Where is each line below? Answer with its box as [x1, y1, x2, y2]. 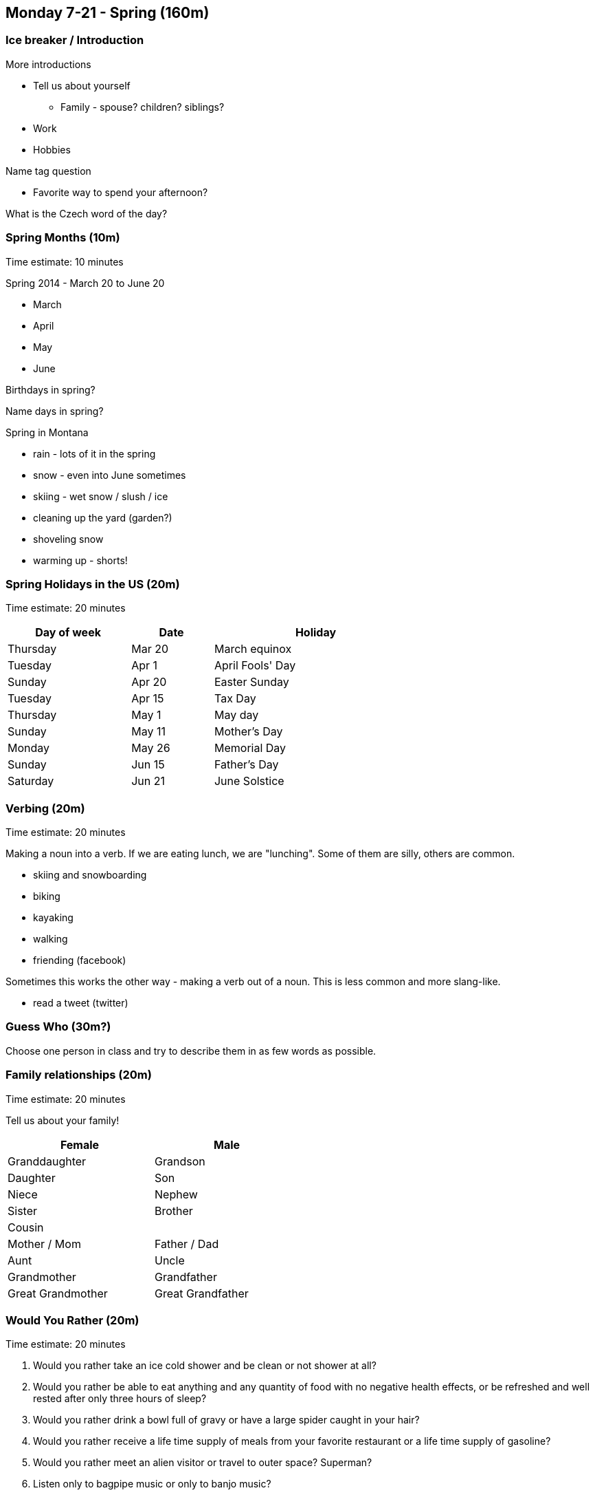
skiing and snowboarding [33, 869, 147, 881]
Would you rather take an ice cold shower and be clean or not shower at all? [33, 1359, 377, 1372]
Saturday [8, 774, 54, 788]
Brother [155, 1203, 193, 1218]
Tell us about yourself [33, 79, 131, 92]
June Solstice [214, 774, 284, 788]
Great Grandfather [155, 1286, 249, 1300]
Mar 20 [131, 642, 168, 656]
